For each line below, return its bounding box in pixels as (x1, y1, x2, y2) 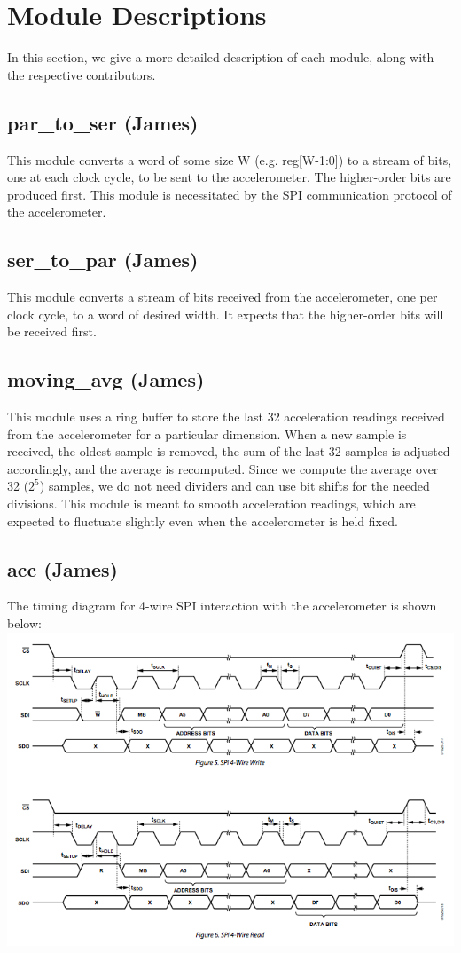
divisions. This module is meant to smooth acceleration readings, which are (7, 494, 416, 513)
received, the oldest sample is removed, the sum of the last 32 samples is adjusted (7, 442, 450, 461)
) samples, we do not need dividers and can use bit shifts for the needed (39, 476, 430, 495)
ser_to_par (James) (7, 246, 199, 273)
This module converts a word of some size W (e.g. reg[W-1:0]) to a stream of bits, (7, 150, 452, 169)
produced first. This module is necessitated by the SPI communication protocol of (7, 185, 452, 203)
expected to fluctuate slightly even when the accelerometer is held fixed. (7, 511, 398, 530)
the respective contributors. (7, 65, 156, 83)
